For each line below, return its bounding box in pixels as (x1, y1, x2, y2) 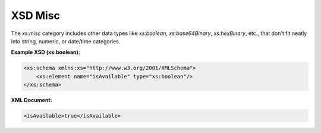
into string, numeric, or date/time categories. (11, 37, 121, 45)
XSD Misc (11, 9, 61, 22)
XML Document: (11, 97, 52, 104)
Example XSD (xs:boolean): (11, 49, 80, 56)
